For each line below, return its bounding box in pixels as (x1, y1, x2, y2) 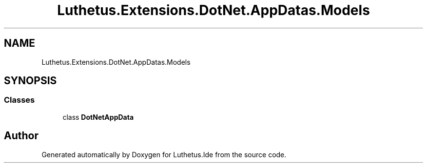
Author (4, 130, 39, 142)
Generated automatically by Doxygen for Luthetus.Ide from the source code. (41, 150, 287, 159)
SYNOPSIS (4, 74, 57, 87)
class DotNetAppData (62, 112, 134, 121)
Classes (4, 95, 35, 105)
